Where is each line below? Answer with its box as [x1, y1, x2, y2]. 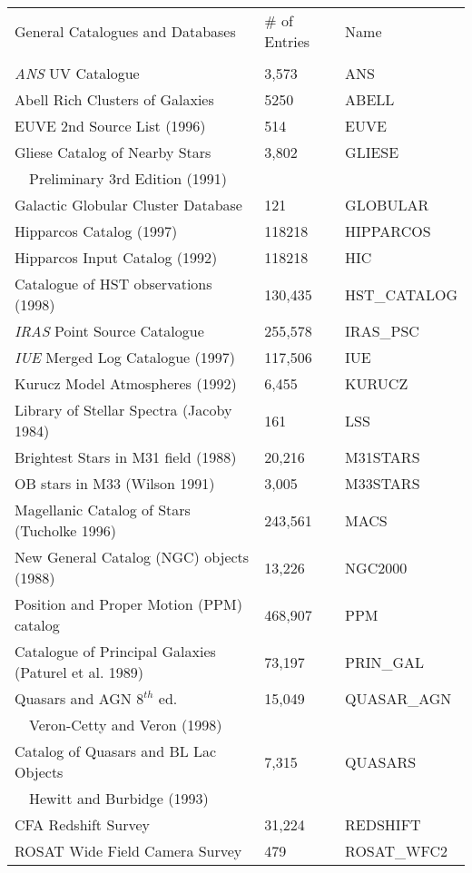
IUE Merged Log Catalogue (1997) [15, 347, 235, 368]
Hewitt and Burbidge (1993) [29, 788, 209, 809]
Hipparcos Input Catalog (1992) [15, 247, 218, 268]
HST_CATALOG [345, 283, 457, 305]
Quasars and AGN [15, 688, 132, 709]
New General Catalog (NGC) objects [15, 546, 250, 567]
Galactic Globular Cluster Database [15, 194, 242, 215]
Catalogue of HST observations [15, 273, 212, 294]
